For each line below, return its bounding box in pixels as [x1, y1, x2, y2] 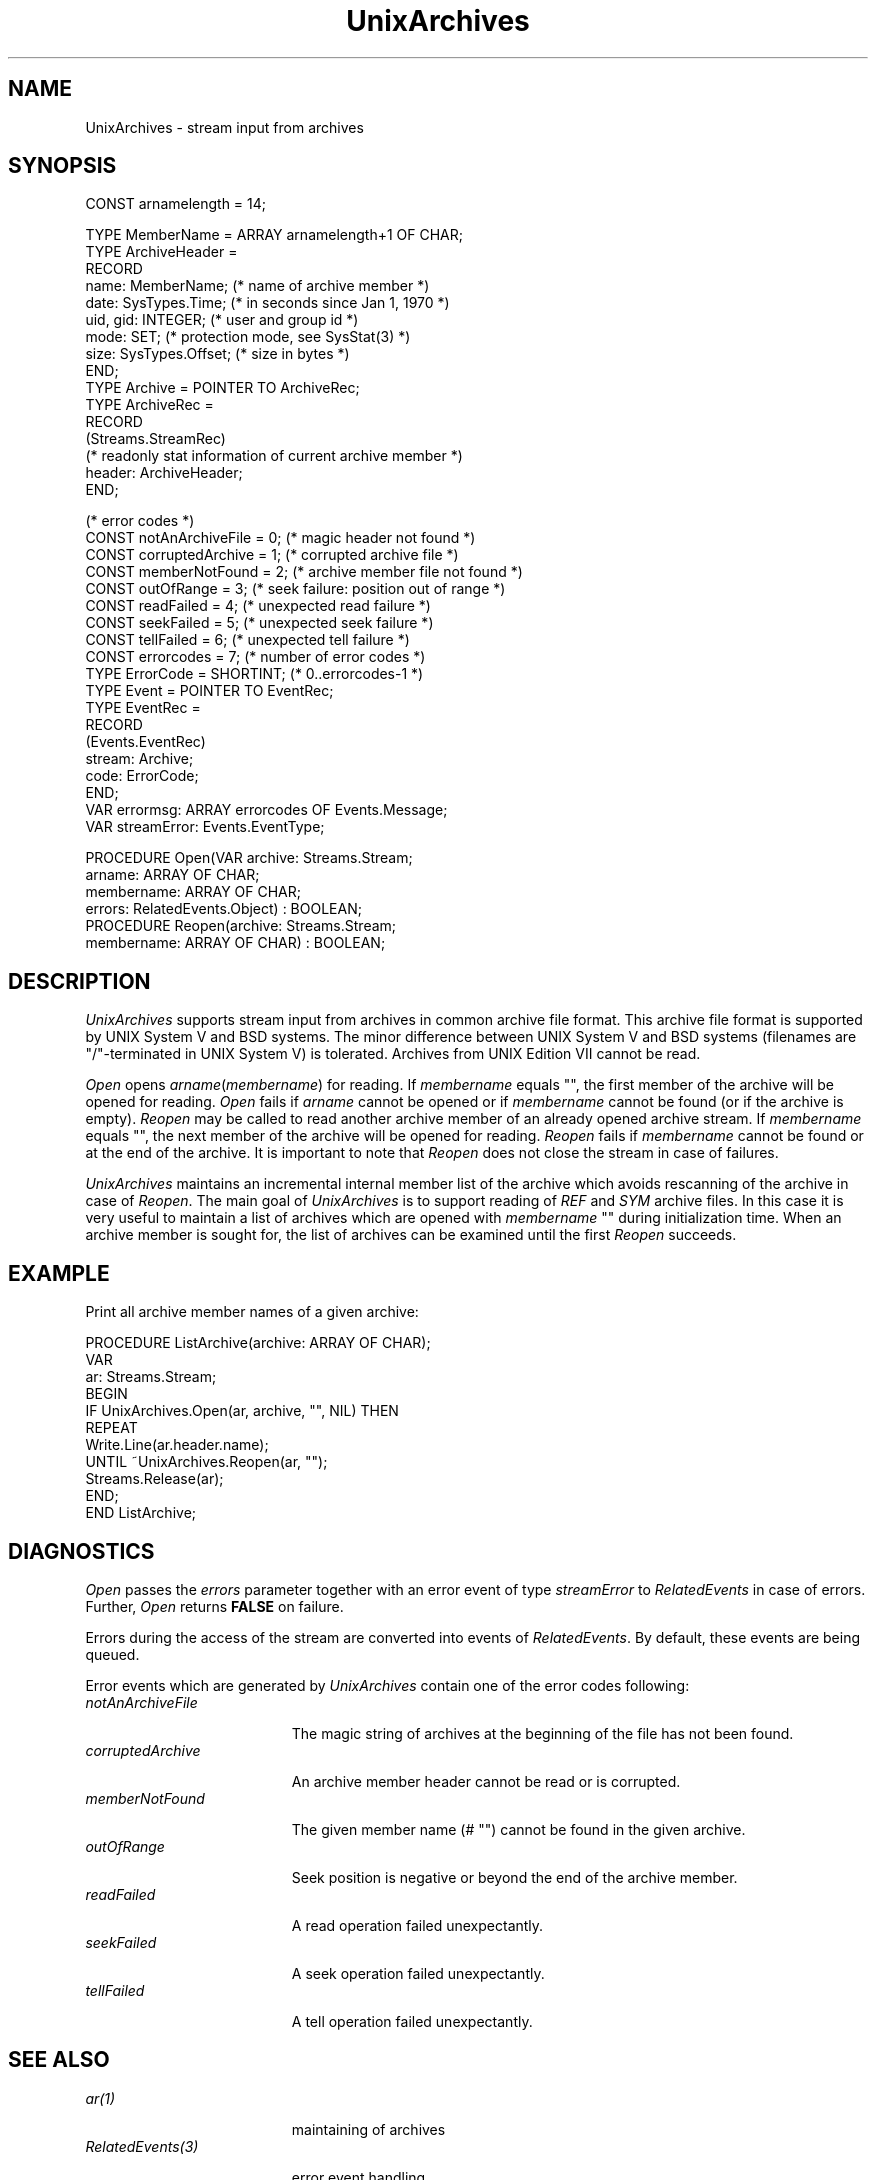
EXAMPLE [8, 1260, 110, 1286]
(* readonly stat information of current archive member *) [85, 447, 463, 465]
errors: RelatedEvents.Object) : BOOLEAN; [85, 900, 362, 918]
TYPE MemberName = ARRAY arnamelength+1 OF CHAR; [85, 226, 464, 244]
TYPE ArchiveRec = [85, 396, 214, 414]
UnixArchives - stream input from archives [85, 118, 364, 136]
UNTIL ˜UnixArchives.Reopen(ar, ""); [85, 1453, 328, 1471]
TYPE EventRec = [85, 699, 201, 717]
